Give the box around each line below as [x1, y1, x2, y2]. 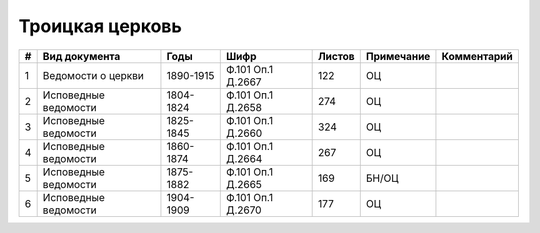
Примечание [365, 49, 431, 63]
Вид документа [42, 49, 121, 63]
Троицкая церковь [18, 15, 182, 37]
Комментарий [441, 49, 514, 63]
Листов [318, 49, 355, 63]
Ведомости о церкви [42, 68, 144, 82]
